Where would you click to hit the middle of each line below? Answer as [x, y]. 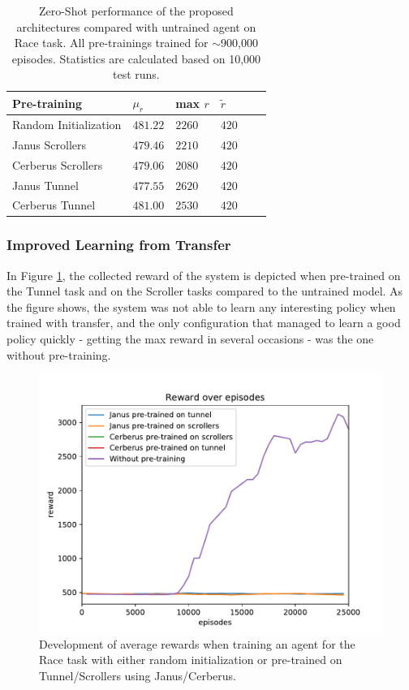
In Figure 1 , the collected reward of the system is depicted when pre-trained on [204, 275]
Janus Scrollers [50, 144]
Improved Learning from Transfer [119, 245]
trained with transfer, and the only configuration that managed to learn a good [204, 323]
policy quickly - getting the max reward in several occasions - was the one [190, 339]
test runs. [136, 74]
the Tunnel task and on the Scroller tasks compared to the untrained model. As [205, 291]
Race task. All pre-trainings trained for [111, 43]
